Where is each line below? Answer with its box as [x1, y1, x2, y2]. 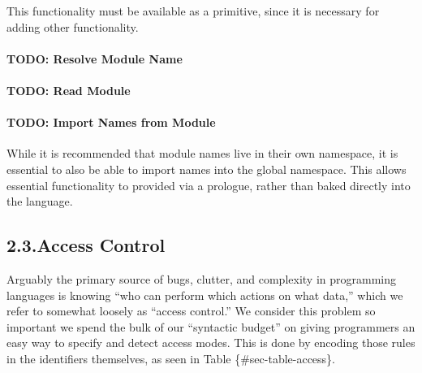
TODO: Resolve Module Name [6, 50, 183, 67]
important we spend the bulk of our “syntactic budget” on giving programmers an [6, 318, 416, 335]
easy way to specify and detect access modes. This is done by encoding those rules [6, 334, 416, 351]
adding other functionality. [6, 18, 139, 35]
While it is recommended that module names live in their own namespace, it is [6, 145, 398, 162]
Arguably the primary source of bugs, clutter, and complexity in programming [6, 270, 396, 287]
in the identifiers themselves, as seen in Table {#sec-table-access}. [6, 349, 336, 366]
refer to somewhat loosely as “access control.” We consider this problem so [6, 302, 376, 319]
